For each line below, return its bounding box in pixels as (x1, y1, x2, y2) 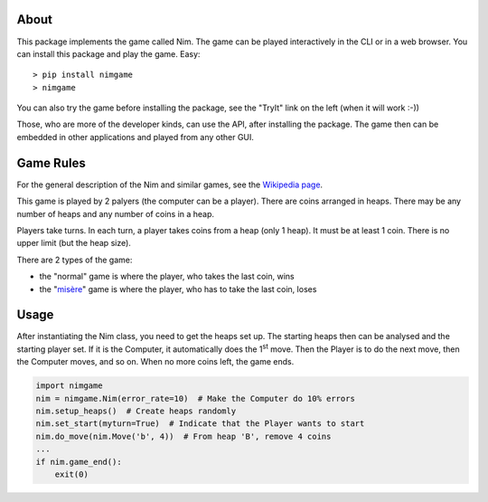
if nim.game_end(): (35, 457, 122, 467)
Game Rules (16, 155, 86, 171)
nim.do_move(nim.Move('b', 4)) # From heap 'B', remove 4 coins (35, 431, 332, 441)
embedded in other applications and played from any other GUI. (16, 131, 255, 142)
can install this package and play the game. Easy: (16, 48, 201, 59)
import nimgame (35, 381, 103, 391)
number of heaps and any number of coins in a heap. (16, 208, 215, 219)
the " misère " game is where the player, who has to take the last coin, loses (39, 283, 317, 294)
